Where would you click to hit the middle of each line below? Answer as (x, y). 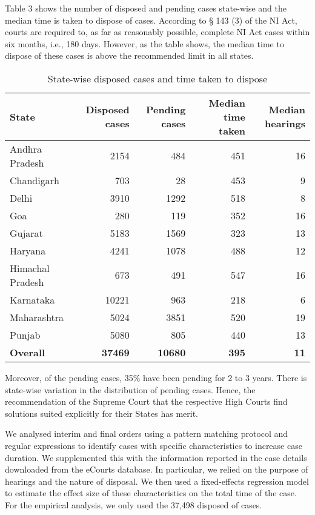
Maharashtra (37, 317)
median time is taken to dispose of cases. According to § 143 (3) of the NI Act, (151, 20)
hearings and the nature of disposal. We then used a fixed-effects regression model (157, 481)
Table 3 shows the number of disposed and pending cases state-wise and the (146, 8)
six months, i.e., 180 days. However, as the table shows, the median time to (144, 43)
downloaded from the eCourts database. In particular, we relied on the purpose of (157, 469)
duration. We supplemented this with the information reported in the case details (156, 457)
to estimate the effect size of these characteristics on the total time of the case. (151, 493)
